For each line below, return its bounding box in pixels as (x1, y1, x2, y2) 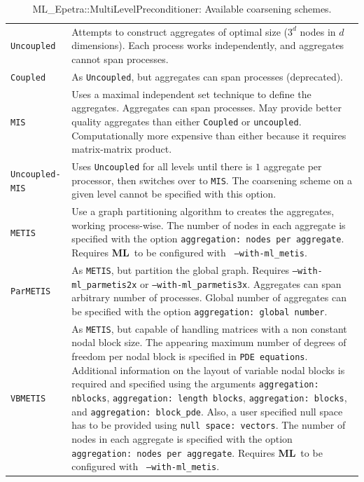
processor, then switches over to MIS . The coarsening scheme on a (71, 172, 353, 187)
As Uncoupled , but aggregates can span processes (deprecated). (71, 69, 344, 83)
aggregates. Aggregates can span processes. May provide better (71, 100, 342, 115)
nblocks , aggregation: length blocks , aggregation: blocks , (71, 390, 347, 404)
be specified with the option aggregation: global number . (71, 303, 328, 318)
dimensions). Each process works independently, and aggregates (71, 38, 344, 53)
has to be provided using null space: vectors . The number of (71, 418, 346, 432)
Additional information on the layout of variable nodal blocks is (71, 362, 345, 377)
